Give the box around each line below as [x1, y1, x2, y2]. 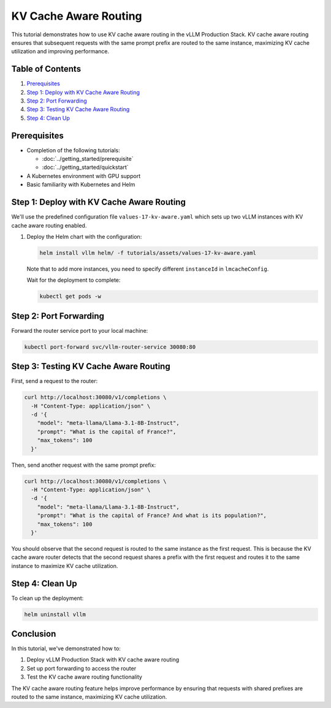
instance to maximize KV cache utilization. [11, 562, 118, 569]
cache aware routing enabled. [11, 222, 87, 229]
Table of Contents [11, 64, 82, 74]
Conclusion [11, 628, 56, 639]
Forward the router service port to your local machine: [11, 327, 148, 334]
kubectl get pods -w [39, 293, 101, 300]
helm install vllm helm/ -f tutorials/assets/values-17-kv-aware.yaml [39, 249, 257, 256]
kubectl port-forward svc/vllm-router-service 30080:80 [24, 343, 196, 350]
